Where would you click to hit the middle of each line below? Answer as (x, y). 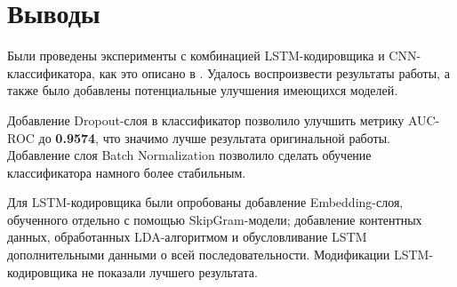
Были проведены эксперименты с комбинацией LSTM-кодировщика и (196, 56)
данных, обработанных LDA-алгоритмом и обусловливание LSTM (187, 237)
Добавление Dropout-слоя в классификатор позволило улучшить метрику (206, 120)
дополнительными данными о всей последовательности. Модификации (199, 255)
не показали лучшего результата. (169, 271)
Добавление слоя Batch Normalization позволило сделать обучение (189, 155)
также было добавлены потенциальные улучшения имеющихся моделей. (203, 90)
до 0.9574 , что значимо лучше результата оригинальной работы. (214, 137)
